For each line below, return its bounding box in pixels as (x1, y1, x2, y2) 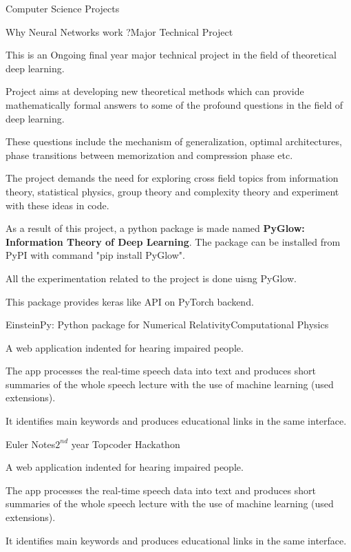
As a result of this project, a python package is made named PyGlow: (6, 221, 305, 235)
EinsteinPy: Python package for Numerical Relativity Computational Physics (6, 317, 329, 332)
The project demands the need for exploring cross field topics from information (6, 171, 339, 185)
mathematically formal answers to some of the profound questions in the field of (6, 97, 343, 112)
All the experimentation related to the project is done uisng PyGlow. (6, 270, 297, 285)
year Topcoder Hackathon (71, 436, 180, 451)
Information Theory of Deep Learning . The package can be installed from (6, 234, 341, 248)
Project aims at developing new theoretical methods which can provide (6, 84, 304, 98)
